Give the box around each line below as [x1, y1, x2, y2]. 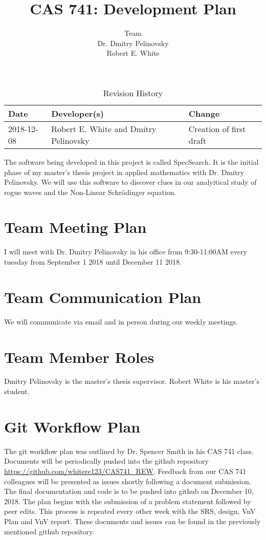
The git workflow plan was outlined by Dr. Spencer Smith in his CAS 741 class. [4, 445, 254, 456]
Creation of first [188, 122, 246, 135]
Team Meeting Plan [4, 217, 147, 237]
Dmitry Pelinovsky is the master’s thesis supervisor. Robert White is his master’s [4, 376, 260, 386]
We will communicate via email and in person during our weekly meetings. [4, 316, 238, 327]
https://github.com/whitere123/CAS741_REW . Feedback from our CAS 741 [4, 465, 247, 476]
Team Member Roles [4, 346, 154, 367]
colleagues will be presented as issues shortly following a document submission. [4, 476, 251, 486]
